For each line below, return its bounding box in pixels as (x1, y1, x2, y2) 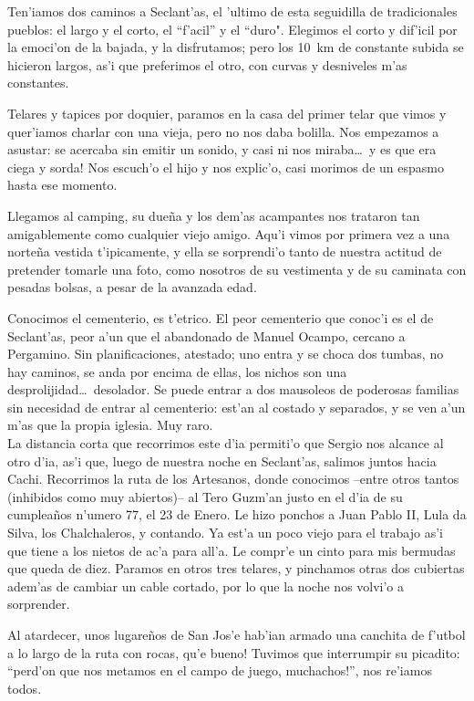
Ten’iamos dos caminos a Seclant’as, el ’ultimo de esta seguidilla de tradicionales (7, 2, 458, 20)
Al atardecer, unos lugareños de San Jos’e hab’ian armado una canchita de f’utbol (7, 625, 466, 643)
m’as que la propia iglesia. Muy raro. (7, 415, 213, 434)
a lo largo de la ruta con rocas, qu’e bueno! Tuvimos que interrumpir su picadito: (7, 643, 460, 662)
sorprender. (7, 594, 70, 613)
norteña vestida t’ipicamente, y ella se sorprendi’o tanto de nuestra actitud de (7, 242, 442, 261)
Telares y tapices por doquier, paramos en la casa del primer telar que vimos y (7, 103, 447, 122)
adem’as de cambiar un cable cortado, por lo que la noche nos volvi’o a (7, 576, 405, 595)
